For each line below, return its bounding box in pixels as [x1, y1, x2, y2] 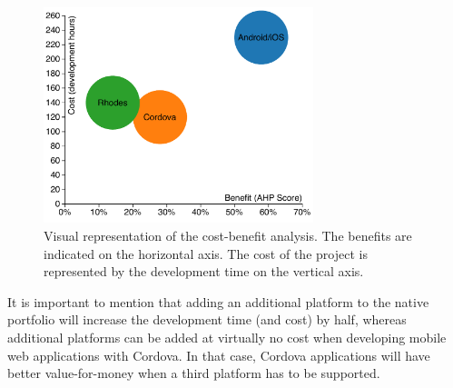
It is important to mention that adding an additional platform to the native [7, 292, 429, 311]
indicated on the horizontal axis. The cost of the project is [44, 244, 368, 263]
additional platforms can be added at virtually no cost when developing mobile [7, 327, 447, 346]
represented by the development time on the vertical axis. [44, 262, 364, 281]
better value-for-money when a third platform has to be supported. [7, 363, 380, 383]
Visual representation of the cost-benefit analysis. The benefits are [44, 225, 412, 244]
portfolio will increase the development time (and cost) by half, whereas [7, 310, 407, 329]
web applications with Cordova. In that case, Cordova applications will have [7, 345, 430, 364]
